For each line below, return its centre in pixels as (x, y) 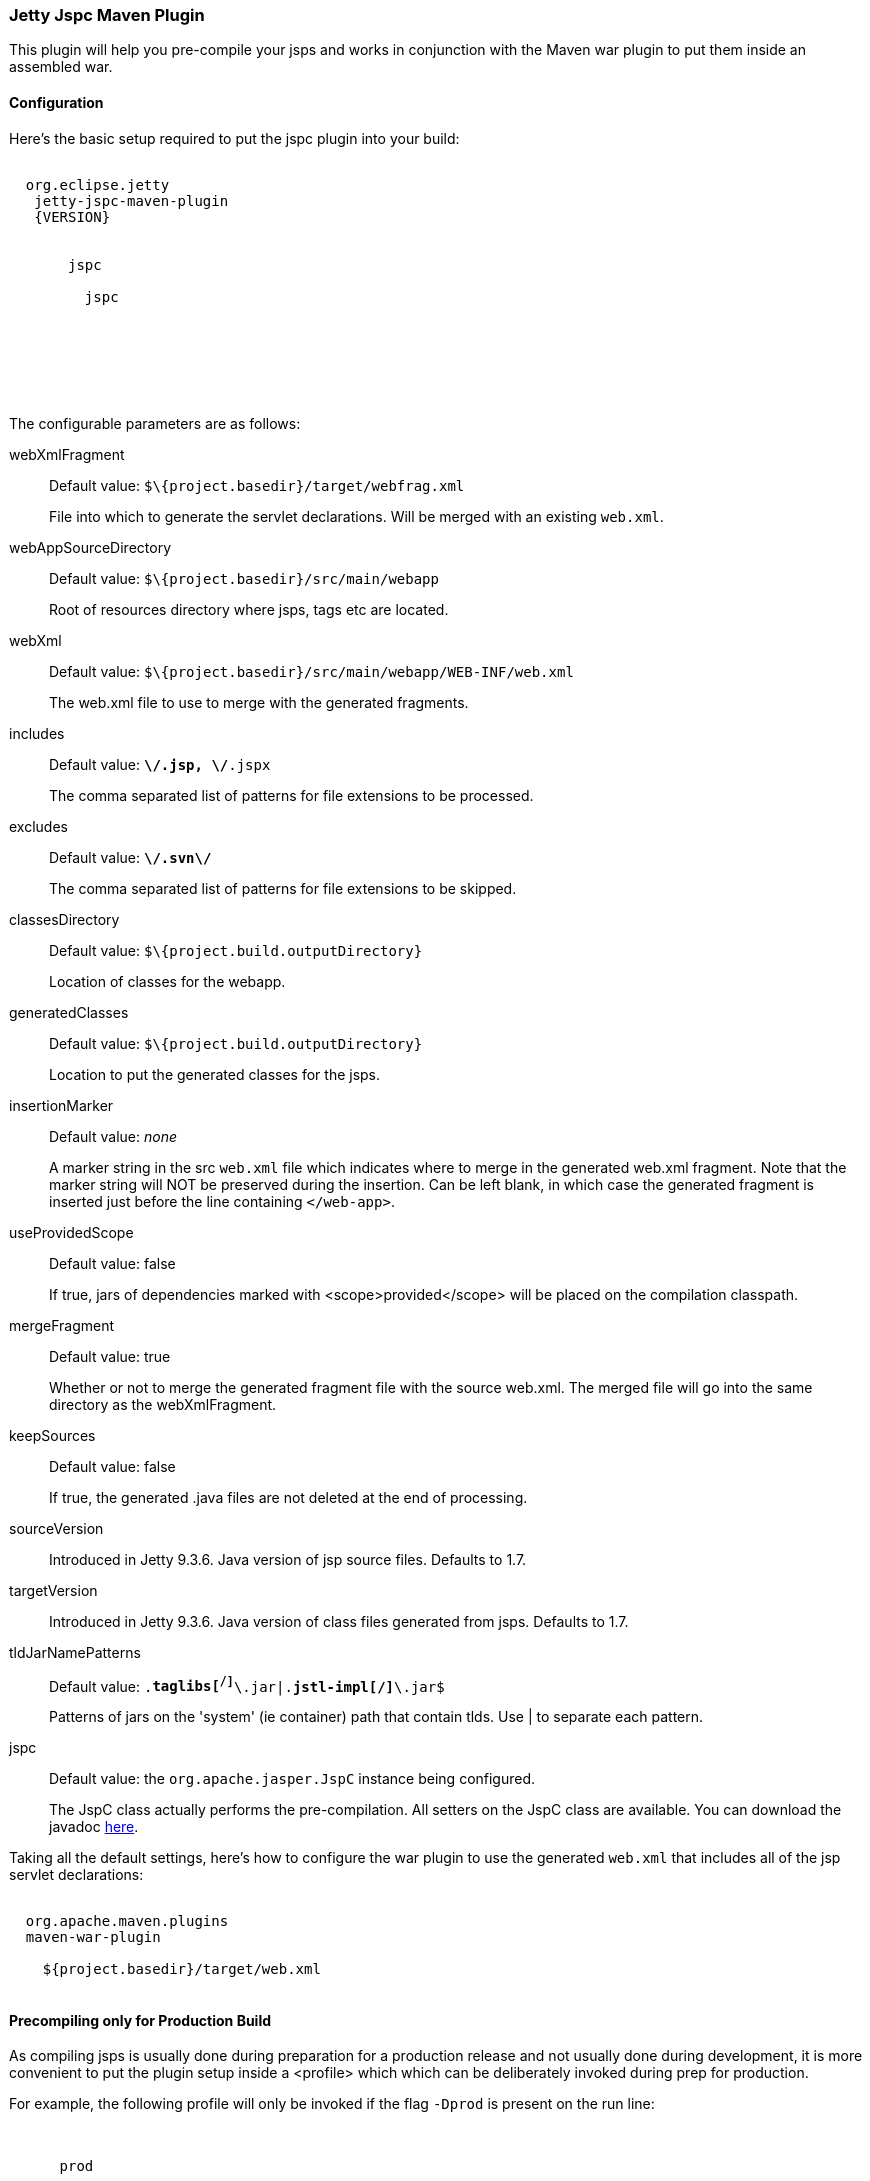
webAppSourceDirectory (90, 547)
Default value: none (113, 1136)
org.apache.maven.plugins (127, 1921)
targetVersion (53, 1590)
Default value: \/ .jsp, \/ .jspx (160, 764)
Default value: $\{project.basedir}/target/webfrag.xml (257, 485)
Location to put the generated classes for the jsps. (215, 1074)
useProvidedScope (71, 1232)
